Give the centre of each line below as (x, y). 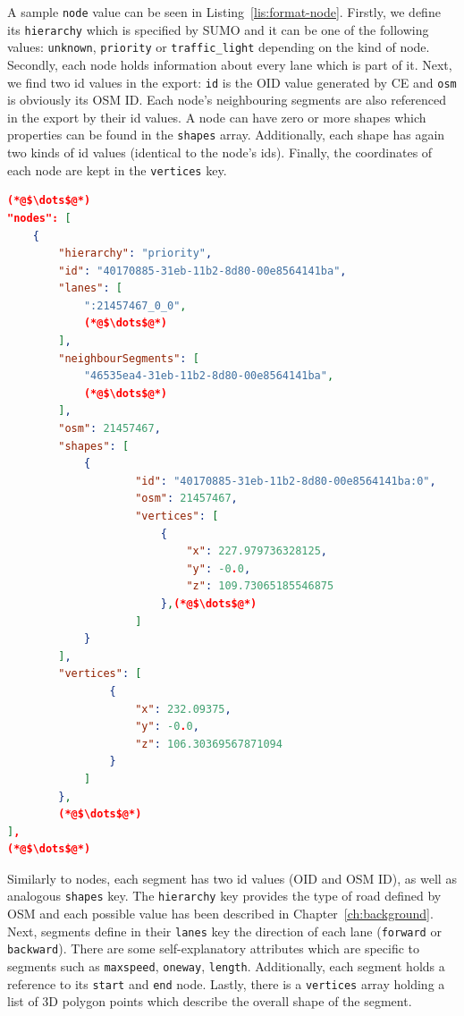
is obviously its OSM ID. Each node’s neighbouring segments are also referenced (227, 100)
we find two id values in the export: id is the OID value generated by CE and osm (232, 82)
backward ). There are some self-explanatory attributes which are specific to (214, 948)
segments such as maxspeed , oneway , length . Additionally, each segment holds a (226, 966)
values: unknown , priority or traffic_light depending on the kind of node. (219, 47)
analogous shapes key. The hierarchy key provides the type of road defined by (224, 896)
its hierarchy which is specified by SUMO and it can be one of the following (218, 29)
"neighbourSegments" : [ (129, 358)
